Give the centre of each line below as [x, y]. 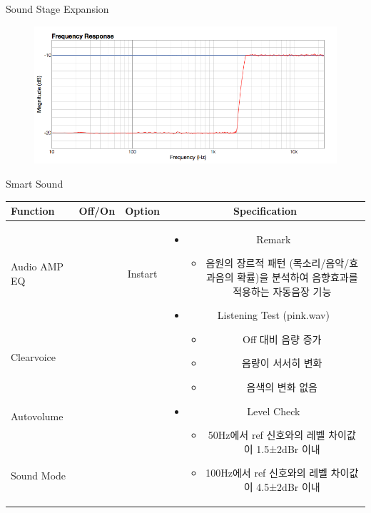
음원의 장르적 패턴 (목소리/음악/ [278, 263]
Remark [274, 239]
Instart [142, 274]
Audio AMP [37, 266]
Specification [265, 210]
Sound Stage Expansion [57, 9]
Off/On [97, 210]
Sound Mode [39, 476]
